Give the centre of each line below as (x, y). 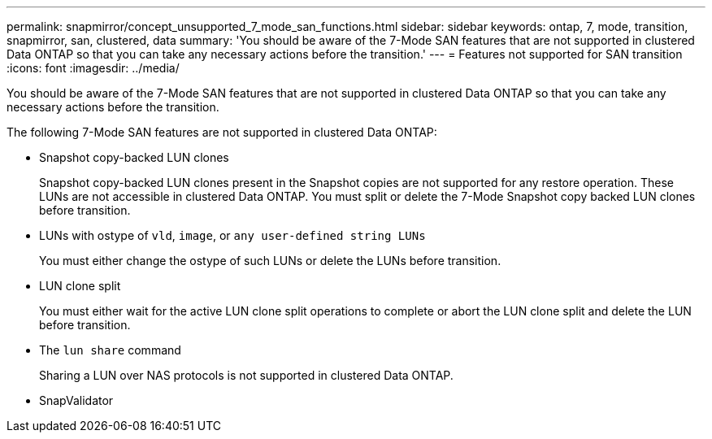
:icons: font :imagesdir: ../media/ (93, 68)
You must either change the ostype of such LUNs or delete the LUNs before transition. (270, 261)
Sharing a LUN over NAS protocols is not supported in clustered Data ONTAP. (246, 375)
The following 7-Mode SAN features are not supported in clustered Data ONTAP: (222, 132)
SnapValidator (76, 400)
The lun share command (110, 350)
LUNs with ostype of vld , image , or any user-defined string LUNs (232, 235)
